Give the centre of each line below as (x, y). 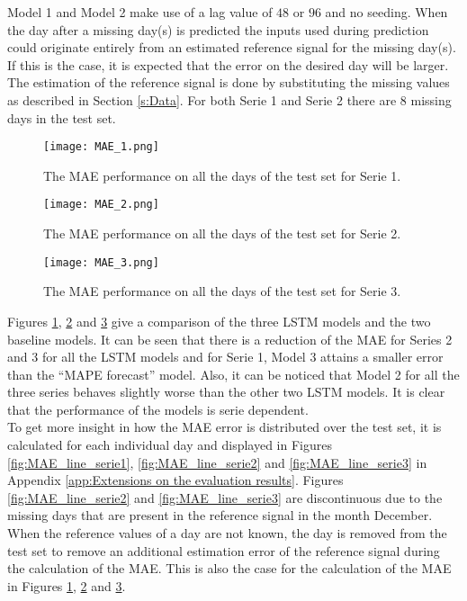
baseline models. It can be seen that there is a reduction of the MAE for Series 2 (230, 339)
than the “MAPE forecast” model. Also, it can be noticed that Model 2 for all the (233, 374)
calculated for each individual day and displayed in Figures (170, 445)
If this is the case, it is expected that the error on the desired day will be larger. (228, 64)
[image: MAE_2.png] (101, 205)
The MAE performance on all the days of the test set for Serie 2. (222, 233)
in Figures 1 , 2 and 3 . (67, 585)
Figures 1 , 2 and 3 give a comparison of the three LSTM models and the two (219, 321)
